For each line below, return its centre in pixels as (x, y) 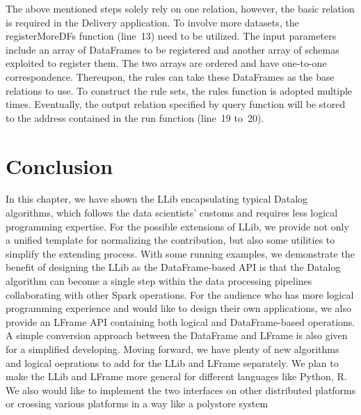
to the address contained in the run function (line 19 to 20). (135, 117)
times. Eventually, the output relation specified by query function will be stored (176, 104)
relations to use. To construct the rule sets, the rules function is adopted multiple (179, 90)
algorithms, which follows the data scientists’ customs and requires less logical (172, 213)
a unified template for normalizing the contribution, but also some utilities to (170, 240)
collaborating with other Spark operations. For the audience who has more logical (180, 294)
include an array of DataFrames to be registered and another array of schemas (173, 49)
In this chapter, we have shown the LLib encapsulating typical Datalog (157, 199)
